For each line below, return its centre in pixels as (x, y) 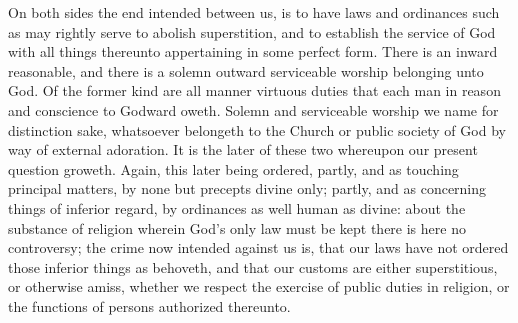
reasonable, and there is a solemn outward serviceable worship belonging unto (246, 70)
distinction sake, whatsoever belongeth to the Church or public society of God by (257, 129)
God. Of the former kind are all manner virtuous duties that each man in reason (254, 90)
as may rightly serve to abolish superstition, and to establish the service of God (252, 31)
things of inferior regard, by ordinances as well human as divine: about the (237, 207)
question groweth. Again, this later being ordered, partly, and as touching (233, 168)
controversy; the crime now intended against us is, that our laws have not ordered (258, 247)
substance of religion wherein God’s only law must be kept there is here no (237, 227)
